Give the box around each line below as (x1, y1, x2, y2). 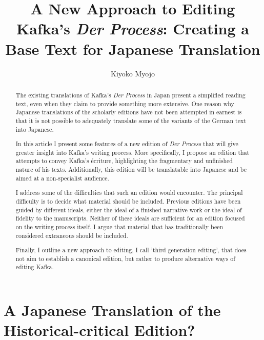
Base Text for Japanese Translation (5, 38, 260, 59)
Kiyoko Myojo (111, 68, 155, 78)
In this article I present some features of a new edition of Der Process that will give (15, 139, 238, 148)
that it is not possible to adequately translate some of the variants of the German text (15, 116, 246, 125)
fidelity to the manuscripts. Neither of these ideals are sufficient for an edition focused (15, 214, 245, 223)
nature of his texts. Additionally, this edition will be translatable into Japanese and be (15, 165, 247, 174)
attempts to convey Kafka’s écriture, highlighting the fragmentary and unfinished (15, 156, 233, 165)
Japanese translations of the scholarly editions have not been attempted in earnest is (15, 108, 242, 116)
